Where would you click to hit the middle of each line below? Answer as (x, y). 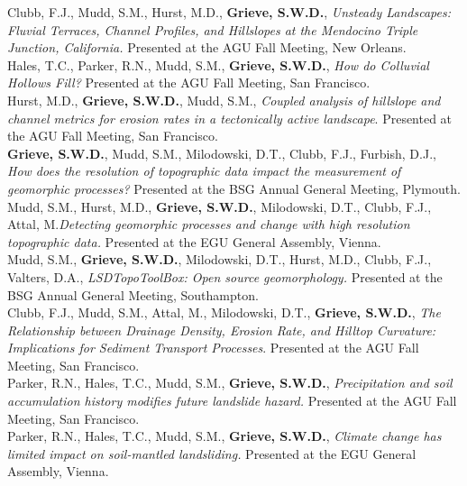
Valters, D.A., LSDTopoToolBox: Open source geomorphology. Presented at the (225, 276)
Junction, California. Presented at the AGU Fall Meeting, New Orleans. (207, 47)
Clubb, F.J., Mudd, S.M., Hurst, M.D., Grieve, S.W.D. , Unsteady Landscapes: (229, 12)
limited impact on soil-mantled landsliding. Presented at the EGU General (212, 453)
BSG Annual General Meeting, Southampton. (133, 294)
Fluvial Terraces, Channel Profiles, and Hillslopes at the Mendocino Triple (213, 29)
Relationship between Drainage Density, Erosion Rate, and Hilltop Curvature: (222, 330)
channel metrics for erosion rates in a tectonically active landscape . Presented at (230, 118)
